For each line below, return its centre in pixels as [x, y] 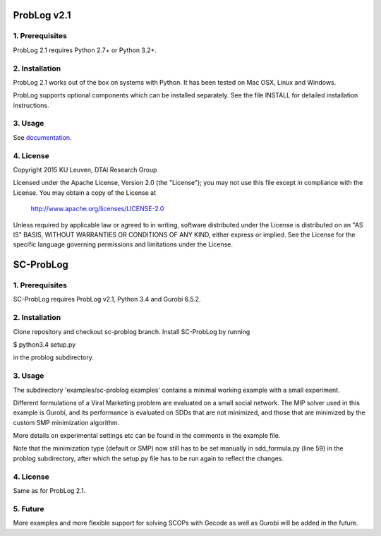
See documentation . [42, 137]
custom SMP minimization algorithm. [66, 422]
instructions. [31, 105]
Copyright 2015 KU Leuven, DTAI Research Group [85, 169]
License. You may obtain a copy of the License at [85, 192]
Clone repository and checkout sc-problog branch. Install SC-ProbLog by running [132, 331]
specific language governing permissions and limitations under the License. [123, 244]
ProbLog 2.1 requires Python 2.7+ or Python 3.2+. [85, 50]
